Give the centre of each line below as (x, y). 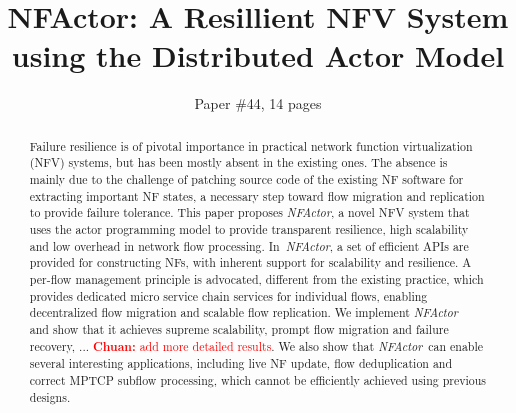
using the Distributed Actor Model (258, 55)
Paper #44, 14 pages (258, 103)
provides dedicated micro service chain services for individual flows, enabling (228, 295)
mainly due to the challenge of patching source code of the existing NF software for (246, 179)
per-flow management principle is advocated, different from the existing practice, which (256, 278)
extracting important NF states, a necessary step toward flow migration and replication (257, 195)
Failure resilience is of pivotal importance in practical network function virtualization (251, 145)
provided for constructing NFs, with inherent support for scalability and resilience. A (250, 262)
